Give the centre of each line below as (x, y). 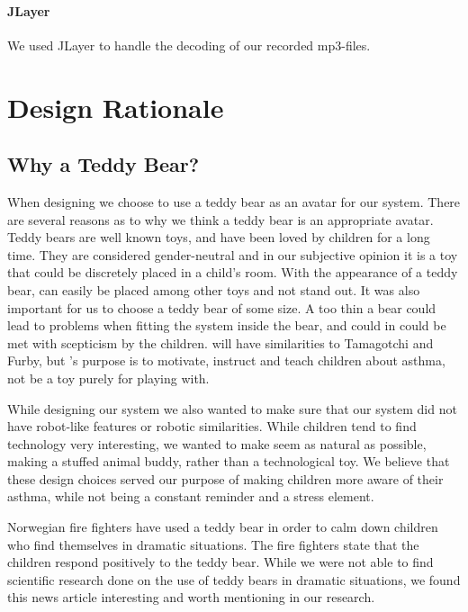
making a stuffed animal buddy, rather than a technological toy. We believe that (229, 461)
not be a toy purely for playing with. (108, 378)
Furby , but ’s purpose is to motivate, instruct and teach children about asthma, (226, 360)
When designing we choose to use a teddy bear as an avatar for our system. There (234, 201)
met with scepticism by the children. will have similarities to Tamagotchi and (220, 342)
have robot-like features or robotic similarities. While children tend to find (212, 426)
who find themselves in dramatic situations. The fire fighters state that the (213, 544)
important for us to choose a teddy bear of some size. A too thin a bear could (222, 307)
